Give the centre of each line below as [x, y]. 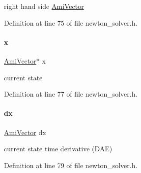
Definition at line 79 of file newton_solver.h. [71, 165]
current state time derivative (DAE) [58, 149]
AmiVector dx [25, 132]
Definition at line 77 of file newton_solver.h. [71, 94]
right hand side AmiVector [44, 6]
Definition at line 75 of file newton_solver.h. [71, 22]
